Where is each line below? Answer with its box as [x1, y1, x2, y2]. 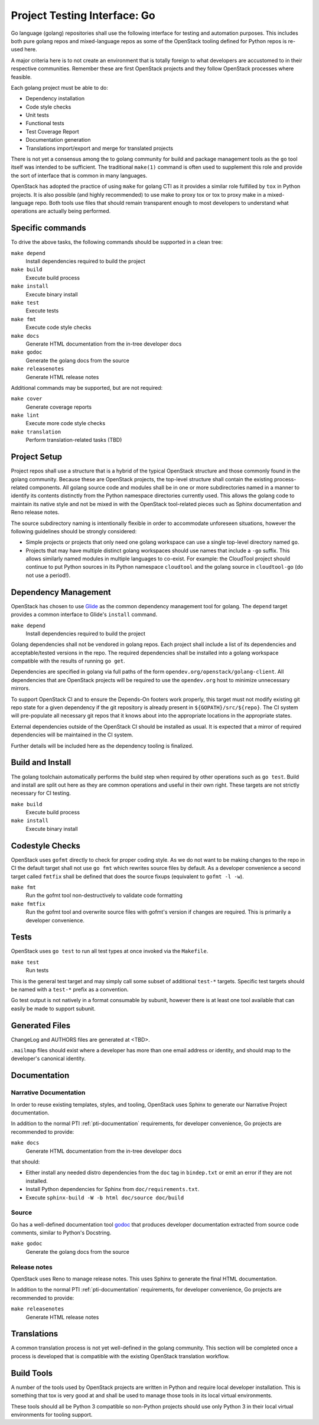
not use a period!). [25, 572, 71, 579]
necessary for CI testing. [11, 790, 71, 797]
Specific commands [11, 223, 86, 233]
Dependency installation [25, 95, 85, 102]
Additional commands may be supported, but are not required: [11, 384, 163, 391]
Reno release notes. [11, 508, 60, 516]
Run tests [25, 967, 49, 974]
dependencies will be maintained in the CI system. [11, 731, 134, 738]
